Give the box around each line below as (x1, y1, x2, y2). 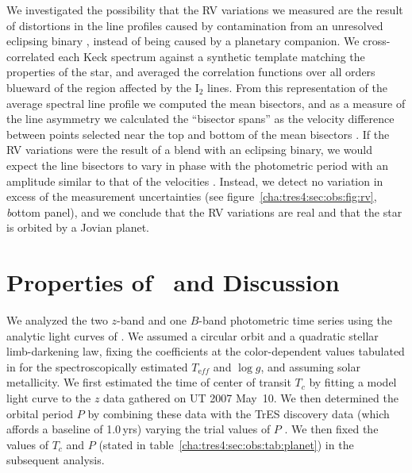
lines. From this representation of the (207, 79, 387, 95)
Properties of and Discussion (6, 266, 340, 298)
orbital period (6, 405, 74, 421)
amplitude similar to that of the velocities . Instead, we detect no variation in (6, 172, 383, 189)
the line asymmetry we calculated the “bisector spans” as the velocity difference (6, 110, 395, 127)
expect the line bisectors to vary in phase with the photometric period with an (6, 156, 389, 173)
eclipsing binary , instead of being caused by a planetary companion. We (6, 33, 360, 49)
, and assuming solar (260, 358, 360, 375)
